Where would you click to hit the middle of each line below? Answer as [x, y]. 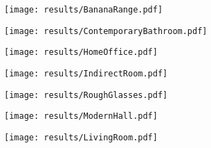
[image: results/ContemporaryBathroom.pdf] [106, 31]
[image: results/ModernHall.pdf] [81, 116]
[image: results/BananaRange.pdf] [84, 10]
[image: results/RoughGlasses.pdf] [86, 95]
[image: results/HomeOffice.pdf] [81, 52]
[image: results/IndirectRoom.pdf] [86, 73]
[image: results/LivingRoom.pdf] [81, 137]
